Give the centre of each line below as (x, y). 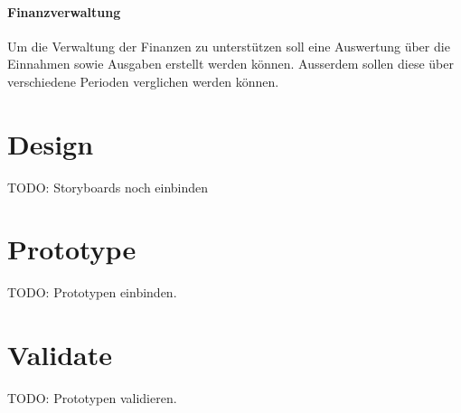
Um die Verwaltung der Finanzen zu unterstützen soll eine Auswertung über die (229, 46)
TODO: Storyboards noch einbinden (108, 187)
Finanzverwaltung (64, 11)
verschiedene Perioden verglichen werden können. (143, 81)
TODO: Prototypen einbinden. (92, 292)
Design (51, 143)
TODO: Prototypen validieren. (92, 398)
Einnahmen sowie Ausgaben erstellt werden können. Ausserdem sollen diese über (230, 64)
